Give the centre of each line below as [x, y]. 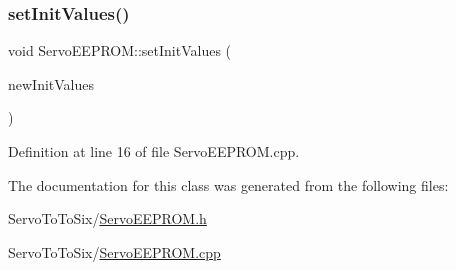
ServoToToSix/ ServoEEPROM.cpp [114, 251]
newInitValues [51, 83]
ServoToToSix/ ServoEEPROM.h [107, 218]
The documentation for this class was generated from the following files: [228, 184]
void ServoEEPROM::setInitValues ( [120, 50]
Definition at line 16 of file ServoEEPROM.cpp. [154, 151]
